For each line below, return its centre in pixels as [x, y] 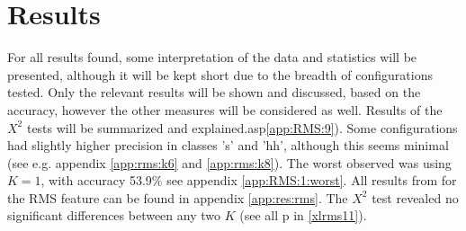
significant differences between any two [114, 215]
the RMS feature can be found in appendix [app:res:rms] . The [178, 197]
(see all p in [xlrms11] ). [303, 215]
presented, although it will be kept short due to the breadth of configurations [220, 74]
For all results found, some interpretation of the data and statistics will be [212, 57]
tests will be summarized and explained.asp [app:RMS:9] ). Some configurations [242, 127]
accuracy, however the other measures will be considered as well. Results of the [225, 109]
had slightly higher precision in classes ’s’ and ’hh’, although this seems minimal [228, 145]
